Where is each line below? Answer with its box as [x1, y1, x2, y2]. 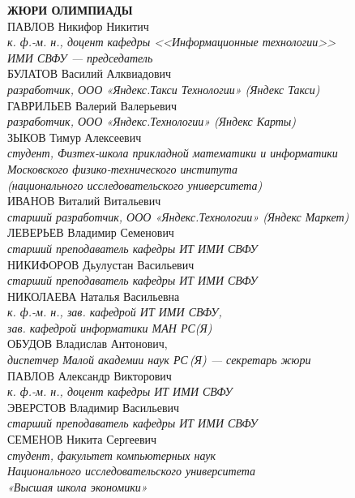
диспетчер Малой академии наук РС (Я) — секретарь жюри [7, 351, 311, 368]
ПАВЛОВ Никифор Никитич [7, 17, 149, 34]
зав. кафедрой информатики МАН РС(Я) [7, 319, 212, 336]
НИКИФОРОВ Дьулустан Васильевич [7, 255, 195, 273]
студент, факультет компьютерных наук [7, 446, 216, 463]
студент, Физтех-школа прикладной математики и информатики [7, 144, 338, 161]
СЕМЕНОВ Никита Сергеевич [7, 431, 157, 448]
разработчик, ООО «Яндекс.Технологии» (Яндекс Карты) [7, 113, 297, 130]
